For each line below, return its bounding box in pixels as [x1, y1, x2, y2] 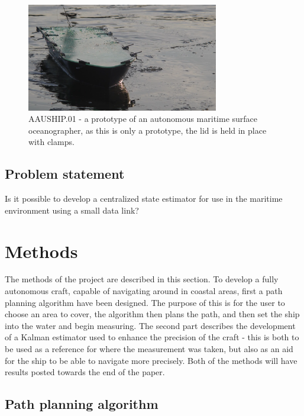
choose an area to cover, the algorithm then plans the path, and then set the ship [5, 308, 300, 320]
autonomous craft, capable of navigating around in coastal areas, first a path [5, 285, 283, 297]
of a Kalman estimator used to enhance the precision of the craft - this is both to [5, 331, 299, 343]
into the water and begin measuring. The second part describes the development [5, 319, 296, 331]
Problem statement [5, 165, 125, 183]
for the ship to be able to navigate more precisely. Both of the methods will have [5, 354, 297, 366]
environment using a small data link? [5, 204, 139, 216]
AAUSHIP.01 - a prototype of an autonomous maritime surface [28, 112, 258, 125]
